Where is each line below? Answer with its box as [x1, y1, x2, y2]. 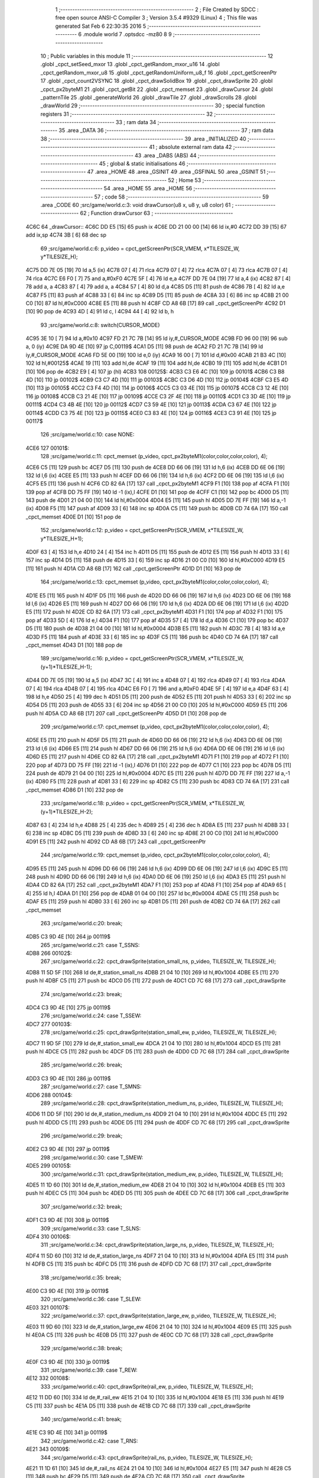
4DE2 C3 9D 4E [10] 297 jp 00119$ [25, 1146, 110, 1153]
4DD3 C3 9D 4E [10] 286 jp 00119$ [25, 1075, 111, 1082]
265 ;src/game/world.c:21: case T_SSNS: [40, 941, 140, 948]
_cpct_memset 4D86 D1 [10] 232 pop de [25, 786, 123, 793]
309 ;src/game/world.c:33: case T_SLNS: [40, 1224, 141, 1232]
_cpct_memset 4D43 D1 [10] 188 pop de [25, 641, 123, 649]
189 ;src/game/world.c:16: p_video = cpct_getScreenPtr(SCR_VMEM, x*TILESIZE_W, [40, 655, 245, 662]
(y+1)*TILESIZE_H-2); [40, 808, 93, 815]
